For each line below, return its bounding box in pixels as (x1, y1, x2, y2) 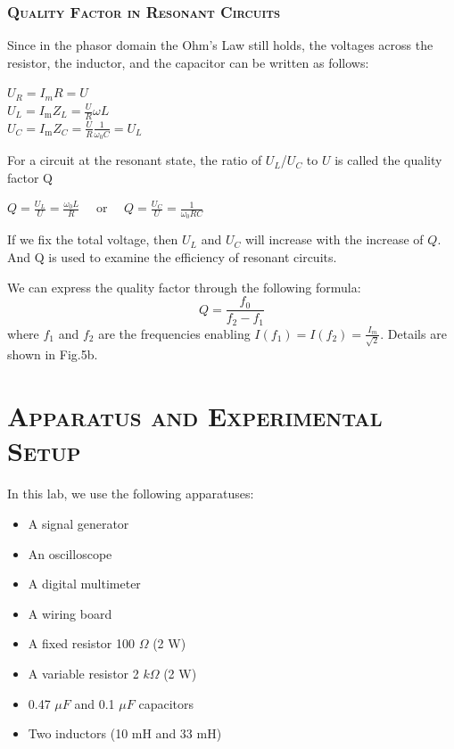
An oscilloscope (28, 544, 112, 563)
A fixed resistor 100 (28, 634, 136, 653)
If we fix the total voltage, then (7, 230, 178, 249)
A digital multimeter (28, 574, 141, 593)
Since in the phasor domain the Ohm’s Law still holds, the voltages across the (7, 36, 433, 54)
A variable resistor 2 (28, 663, 139, 682)
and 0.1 (74, 694, 115, 712)
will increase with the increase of (244, 230, 424, 249)
